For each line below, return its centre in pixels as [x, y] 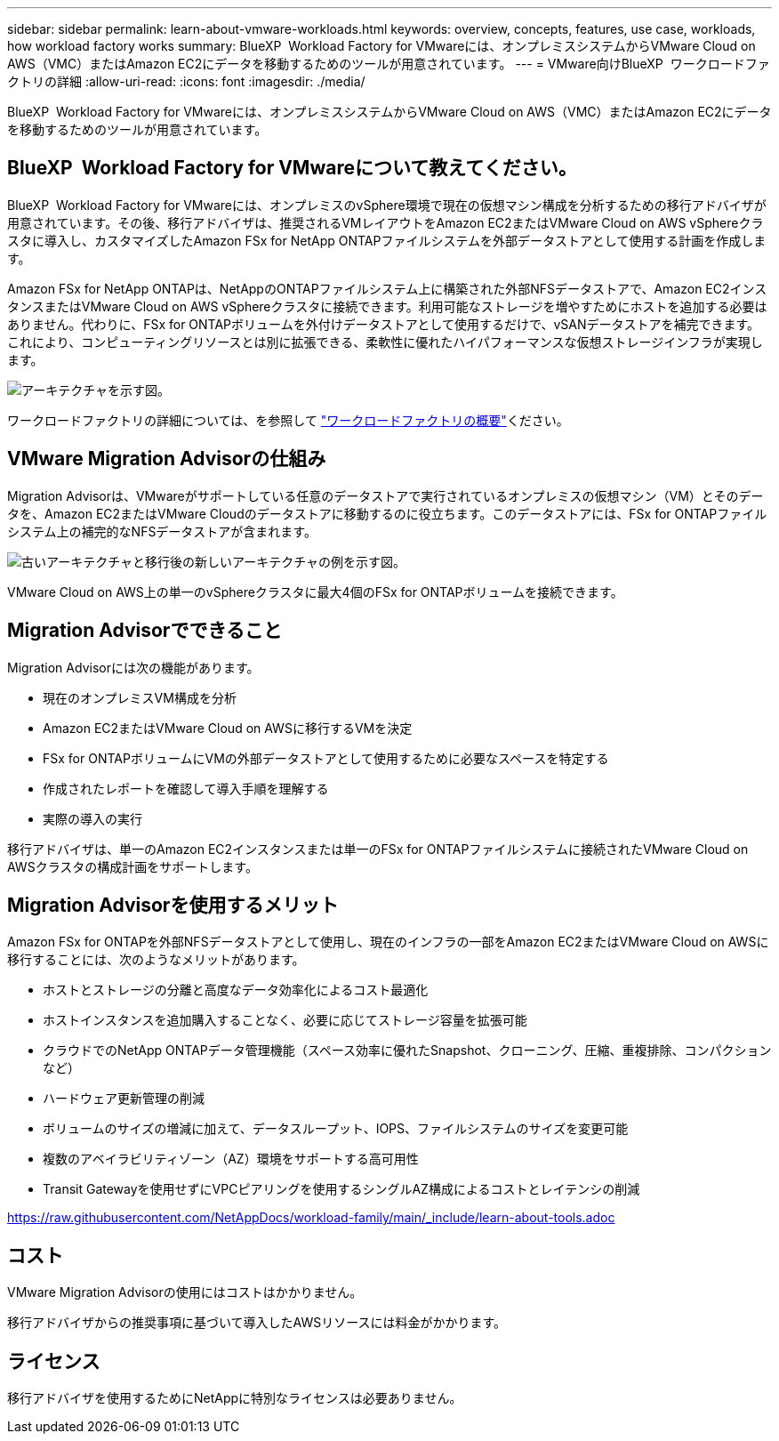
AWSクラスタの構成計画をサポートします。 [133, 866]
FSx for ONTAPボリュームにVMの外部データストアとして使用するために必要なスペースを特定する [326, 758]
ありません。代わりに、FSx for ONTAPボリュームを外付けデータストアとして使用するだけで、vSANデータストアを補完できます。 [384, 324]
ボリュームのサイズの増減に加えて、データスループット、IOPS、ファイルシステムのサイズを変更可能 [336, 1129]
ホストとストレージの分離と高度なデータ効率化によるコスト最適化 [236, 990]
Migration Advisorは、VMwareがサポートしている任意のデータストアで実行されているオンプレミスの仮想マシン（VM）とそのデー [385, 495]
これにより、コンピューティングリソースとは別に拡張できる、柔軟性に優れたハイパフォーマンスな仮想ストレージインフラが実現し [385, 342]
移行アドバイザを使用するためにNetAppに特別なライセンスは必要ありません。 [235, 1398]
